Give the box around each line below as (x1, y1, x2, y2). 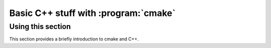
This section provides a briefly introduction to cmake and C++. (9, 36, 139, 42)
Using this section (9, 22, 71, 31)
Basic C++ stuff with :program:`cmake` (9, 7, 176, 18)
